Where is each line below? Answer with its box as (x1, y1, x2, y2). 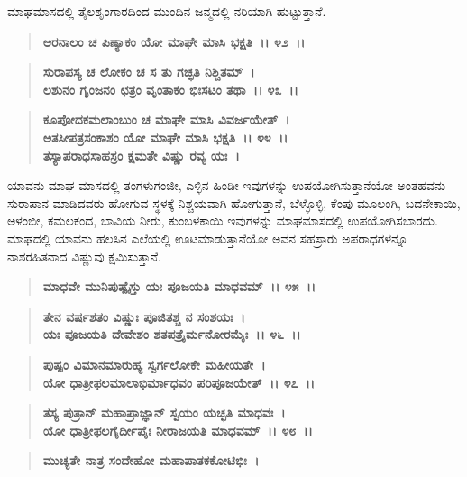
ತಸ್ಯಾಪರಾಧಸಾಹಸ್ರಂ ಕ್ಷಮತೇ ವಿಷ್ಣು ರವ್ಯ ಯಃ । (42, 145, 240, 164)
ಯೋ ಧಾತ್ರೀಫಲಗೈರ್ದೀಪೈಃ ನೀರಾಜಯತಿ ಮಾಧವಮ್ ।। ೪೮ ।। (42, 420, 313, 439)
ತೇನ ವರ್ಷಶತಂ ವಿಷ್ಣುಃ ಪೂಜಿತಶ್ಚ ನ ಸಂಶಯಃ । (42, 307, 245, 326)
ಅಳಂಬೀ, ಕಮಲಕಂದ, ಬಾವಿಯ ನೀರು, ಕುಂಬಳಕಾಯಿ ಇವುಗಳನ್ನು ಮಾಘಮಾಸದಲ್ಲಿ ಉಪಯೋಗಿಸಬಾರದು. (7, 211, 438, 230)
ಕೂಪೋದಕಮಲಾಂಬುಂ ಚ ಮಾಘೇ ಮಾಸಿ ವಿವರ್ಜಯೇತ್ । (42, 110, 290, 129)
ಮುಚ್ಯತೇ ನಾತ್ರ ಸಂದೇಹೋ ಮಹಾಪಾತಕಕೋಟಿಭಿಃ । (42, 451, 260, 470)
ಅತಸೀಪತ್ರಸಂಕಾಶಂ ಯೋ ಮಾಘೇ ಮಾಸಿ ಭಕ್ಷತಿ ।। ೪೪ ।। (42, 127, 288, 146)
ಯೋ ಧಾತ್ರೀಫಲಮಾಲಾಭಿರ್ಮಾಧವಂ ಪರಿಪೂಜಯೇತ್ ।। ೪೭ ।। (42, 372, 316, 391)
